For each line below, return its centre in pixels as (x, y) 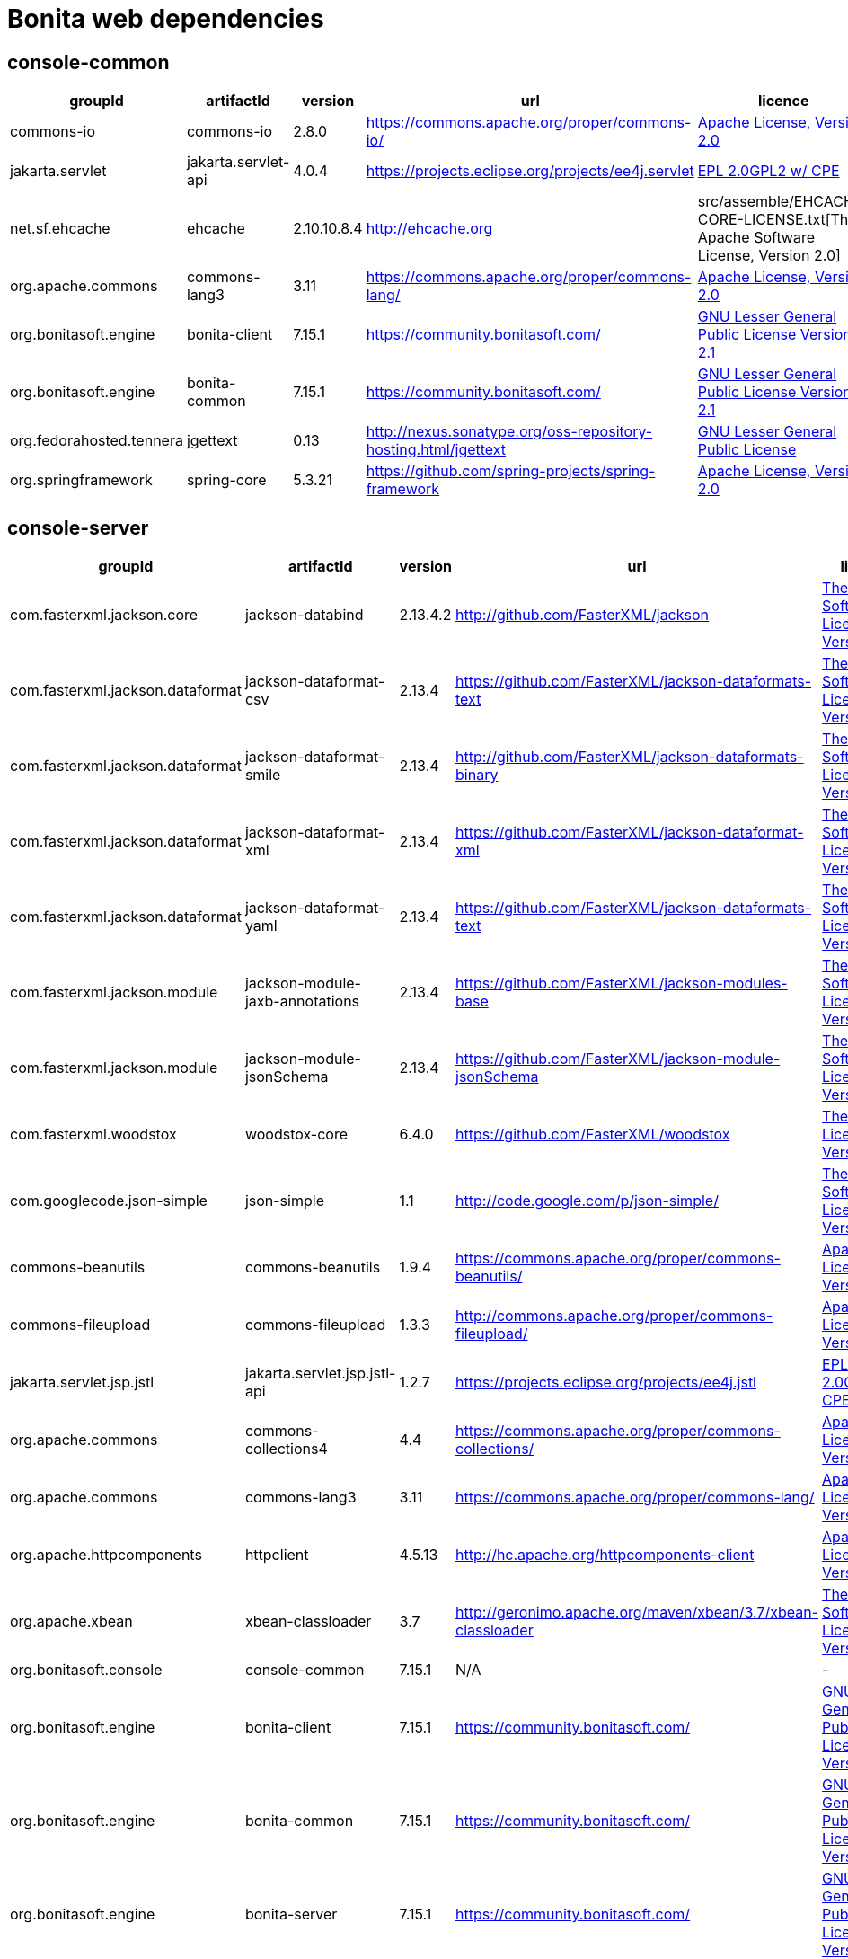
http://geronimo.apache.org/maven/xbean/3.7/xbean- (637, 1613)
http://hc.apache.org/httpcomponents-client (605, 1555)
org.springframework (81, 480)
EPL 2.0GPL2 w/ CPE (768, 171)
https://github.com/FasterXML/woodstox (593, 1135)
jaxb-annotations (302, 1002)
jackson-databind (304, 615)
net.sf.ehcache (60, 229)
